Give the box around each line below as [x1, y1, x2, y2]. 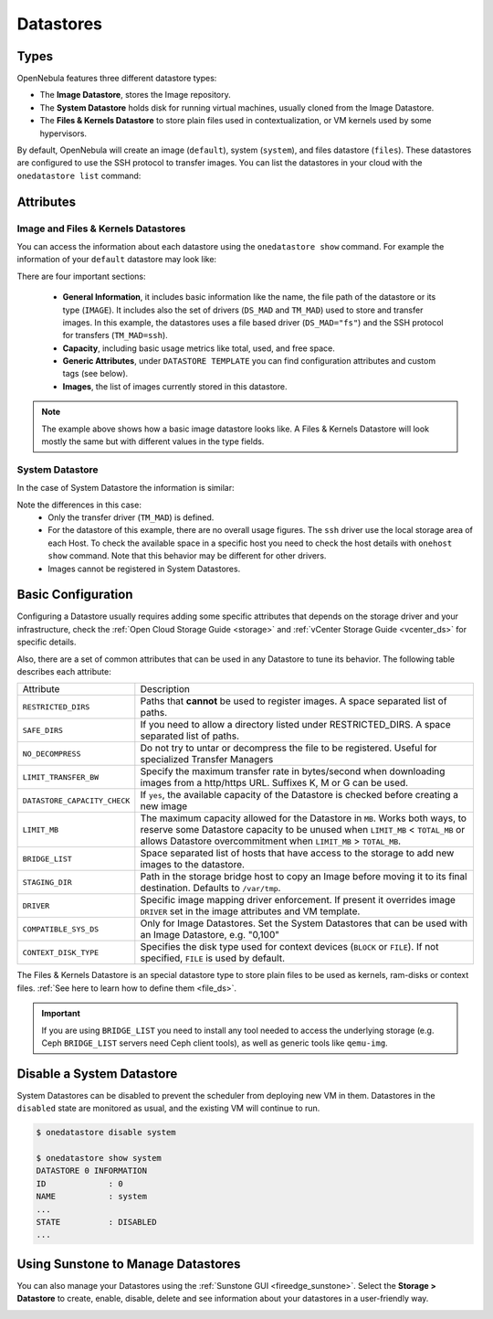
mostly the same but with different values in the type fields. [41, 436, 265, 447]
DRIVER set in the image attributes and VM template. [140, 905, 361, 918]
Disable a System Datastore [16, 1066, 178, 1081]
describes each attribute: [16, 665, 111, 676]
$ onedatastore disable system [36, 1127, 177, 1138]
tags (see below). [62, 368, 129, 379]
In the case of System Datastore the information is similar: [16, 483, 235, 494]
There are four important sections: [16, 271, 146, 282]
